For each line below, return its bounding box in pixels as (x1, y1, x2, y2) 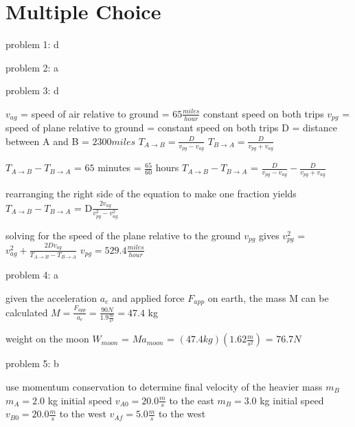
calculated (5, 305, 48, 319)
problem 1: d (5, 37, 59, 52)
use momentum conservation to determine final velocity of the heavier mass (5, 379, 323, 393)
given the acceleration (5, 290, 98, 305)
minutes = (98, 160, 141, 175)
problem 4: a (5, 267, 59, 282)
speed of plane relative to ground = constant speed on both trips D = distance (5, 120, 337, 135)
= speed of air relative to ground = (21, 106, 170, 120)
